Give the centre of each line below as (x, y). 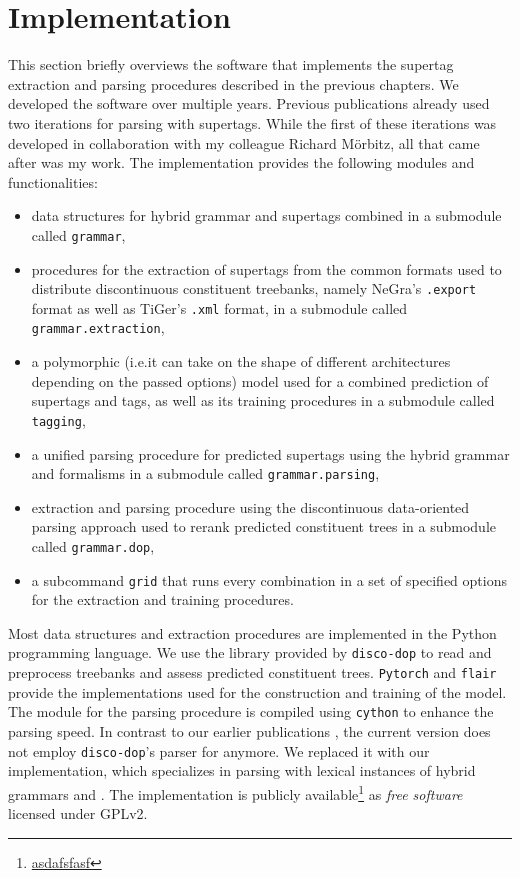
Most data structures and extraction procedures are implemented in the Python (252, 632)
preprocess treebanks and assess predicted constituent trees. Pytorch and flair (252, 672)
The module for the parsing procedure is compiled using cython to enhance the (251, 711)
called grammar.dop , (93, 545)
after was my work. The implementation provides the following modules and (241, 162)
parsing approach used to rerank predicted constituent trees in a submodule (263, 526)
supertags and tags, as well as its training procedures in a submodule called (263, 400)
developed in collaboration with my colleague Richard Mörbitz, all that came (244, 142)
